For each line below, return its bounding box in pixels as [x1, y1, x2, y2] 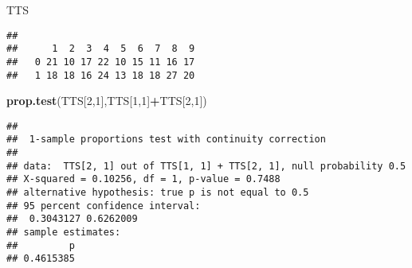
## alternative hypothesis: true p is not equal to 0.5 [6, 187, 309, 199]
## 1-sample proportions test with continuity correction [6, 134, 326, 146]
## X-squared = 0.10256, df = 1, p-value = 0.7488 [6, 173, 281, 185]
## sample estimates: [6, 227, 121, 239]
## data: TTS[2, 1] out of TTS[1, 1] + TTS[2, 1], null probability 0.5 [6, 160, 406, 172]
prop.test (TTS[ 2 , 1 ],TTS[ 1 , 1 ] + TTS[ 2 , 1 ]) [6, 92, 207, 109]
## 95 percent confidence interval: [6, 200, 201, 212]
